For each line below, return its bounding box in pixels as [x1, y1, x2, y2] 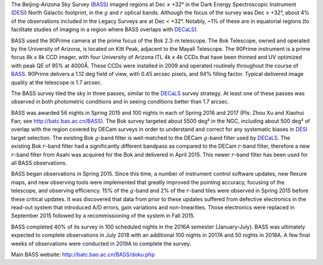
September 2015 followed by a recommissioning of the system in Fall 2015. [11, 212, 196, 220]
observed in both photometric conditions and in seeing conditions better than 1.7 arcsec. [11, 98, 230, 105]
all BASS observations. [11, 159, 68, 167]
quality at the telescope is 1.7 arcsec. [11, 78, 102, 86]
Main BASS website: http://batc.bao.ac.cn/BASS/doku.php [11, 251, 155, 258]
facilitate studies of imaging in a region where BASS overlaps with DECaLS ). [11, 26, 199, 33]
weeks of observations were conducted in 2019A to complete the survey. [11, 240, 191, 247]
